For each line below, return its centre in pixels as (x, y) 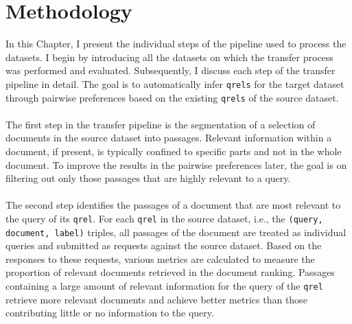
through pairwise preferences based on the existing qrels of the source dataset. (172, 97)
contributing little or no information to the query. (110, 313)
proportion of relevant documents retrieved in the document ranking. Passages (170, 272)
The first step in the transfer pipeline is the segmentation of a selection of (161, 124)
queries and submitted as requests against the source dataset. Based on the (164, 245)
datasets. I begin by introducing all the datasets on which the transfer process (169, 57)
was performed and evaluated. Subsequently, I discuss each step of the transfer (171, 70)
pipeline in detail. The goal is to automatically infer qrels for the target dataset (175, 83)
